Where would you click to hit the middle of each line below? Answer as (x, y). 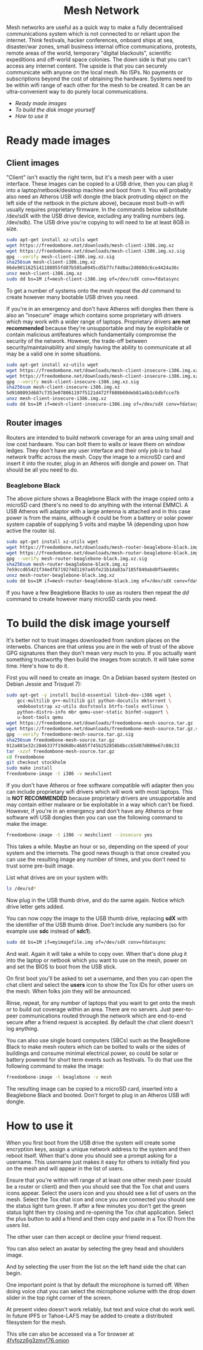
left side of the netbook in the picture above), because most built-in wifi (95, 203)
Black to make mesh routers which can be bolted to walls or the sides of (96, 1047)
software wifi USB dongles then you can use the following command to (95, 817)
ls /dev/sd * (21, 888)
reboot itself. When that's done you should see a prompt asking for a (92, 1155)
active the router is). (31, 531)
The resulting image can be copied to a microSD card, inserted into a (92, 1088)
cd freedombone (25, 757)
